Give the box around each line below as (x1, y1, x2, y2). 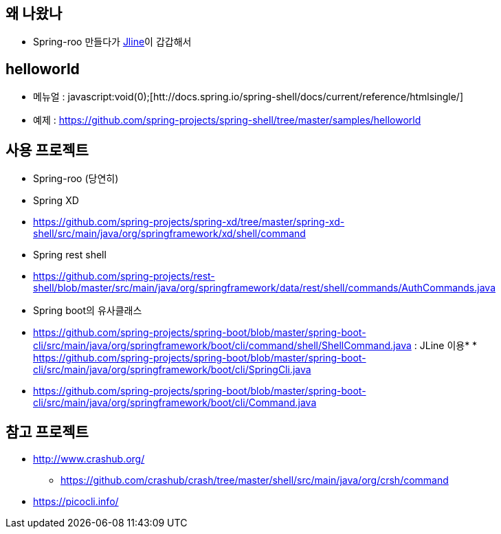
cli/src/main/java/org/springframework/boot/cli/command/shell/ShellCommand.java (33, 340, 412, 352)
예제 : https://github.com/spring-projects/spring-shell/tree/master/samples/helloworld (33, 114, 421, 126)
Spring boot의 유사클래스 (33, 304, 142, 317)
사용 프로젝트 (5, 141, 89, 159)
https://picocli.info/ (33, 495, 119, 507)
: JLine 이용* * (414, 340, 478, 352)
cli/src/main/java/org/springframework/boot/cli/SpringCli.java (33, 364, 311, 376)
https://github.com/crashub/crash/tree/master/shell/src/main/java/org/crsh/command (60, 474, 449, 486)
